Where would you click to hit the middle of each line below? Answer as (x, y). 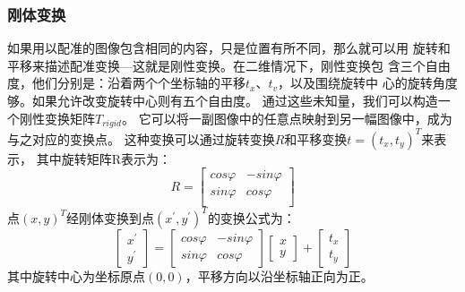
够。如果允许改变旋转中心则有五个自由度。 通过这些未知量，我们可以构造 (223, 100)
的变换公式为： (251, 217)
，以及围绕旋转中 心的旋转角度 (368, 83)
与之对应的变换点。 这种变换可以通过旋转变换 (141, 138)
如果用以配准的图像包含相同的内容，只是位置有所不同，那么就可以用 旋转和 (229, 48)
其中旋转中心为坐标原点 (76, 275)
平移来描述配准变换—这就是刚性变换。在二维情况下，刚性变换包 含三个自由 (229, 65)
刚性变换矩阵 (57, 118)
